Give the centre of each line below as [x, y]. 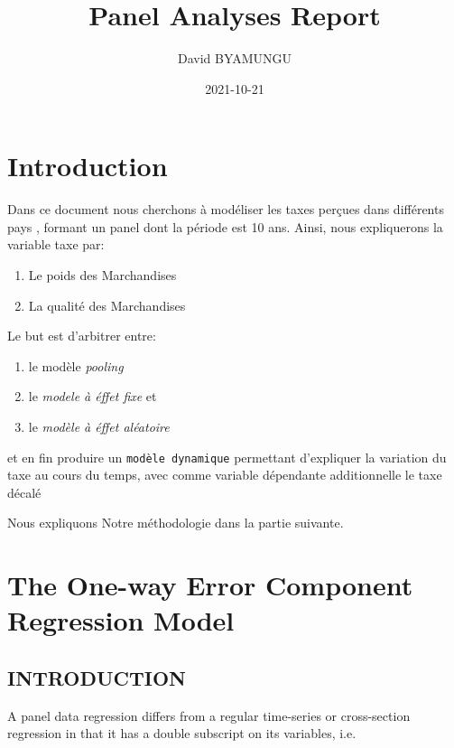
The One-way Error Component [210, 585]
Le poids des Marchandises [102, 275]
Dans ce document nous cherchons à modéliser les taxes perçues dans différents [226, 209]
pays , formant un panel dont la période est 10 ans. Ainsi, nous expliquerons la [225, 226]
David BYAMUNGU [235, 58]
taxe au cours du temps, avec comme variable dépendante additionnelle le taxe [225, 475]
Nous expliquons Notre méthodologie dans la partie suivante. [176, 523]
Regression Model [121, 620]
